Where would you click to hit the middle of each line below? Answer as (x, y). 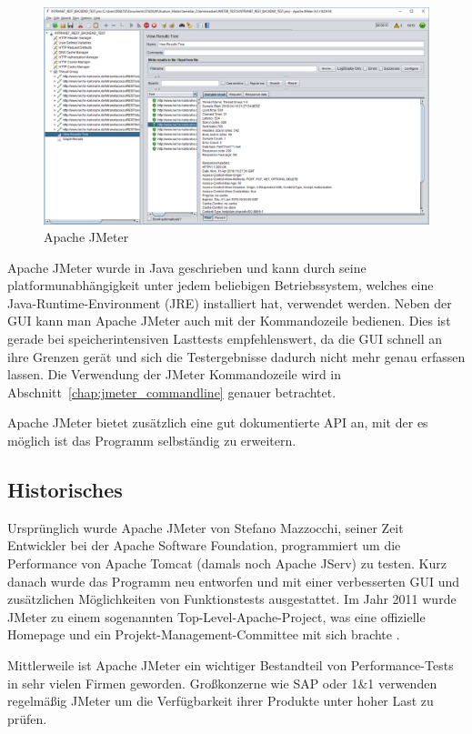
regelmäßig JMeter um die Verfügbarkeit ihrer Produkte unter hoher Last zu (221, 701)
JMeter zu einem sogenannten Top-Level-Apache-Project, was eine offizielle (216, 616)
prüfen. (27, 718)
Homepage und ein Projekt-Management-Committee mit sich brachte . (204, 634)
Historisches (65, 490)
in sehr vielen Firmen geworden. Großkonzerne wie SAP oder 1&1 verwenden (222, 683)
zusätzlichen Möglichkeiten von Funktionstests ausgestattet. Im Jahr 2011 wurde (232, 599)
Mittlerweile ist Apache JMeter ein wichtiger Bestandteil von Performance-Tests (231, 664)
